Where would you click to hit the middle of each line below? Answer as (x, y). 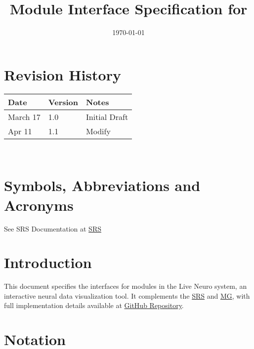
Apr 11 (20, 131)
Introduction (48, 262)
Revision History (63, 74)
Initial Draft (107, 116)
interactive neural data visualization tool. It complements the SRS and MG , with (127, 295)
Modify (98, 131)
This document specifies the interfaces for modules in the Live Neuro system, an (126, 286)
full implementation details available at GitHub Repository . (94, 305)
